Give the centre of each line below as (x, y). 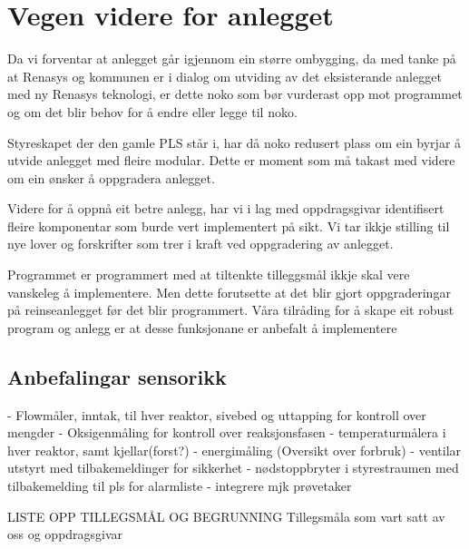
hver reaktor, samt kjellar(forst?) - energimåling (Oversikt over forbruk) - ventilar (234, 450)
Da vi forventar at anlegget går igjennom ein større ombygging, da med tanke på (232, 59)
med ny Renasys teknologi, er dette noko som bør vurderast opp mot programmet (235, 94)
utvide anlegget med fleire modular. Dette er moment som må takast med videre (231, 160)
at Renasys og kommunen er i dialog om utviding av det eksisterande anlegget (225, 76)
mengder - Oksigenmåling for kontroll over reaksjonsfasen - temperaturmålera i (227, 432)
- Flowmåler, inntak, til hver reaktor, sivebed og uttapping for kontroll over (217, 414)
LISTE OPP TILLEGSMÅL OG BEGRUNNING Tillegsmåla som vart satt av (226, 516)
